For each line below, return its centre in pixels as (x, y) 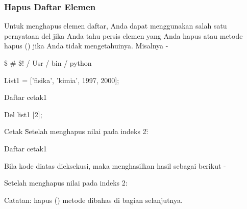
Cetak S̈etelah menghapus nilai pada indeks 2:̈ (76, 131)
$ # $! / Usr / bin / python (48, 63)
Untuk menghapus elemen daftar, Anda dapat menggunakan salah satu (116, 26)
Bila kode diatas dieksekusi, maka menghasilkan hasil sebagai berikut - (115, 165)
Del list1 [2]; (23, 114)
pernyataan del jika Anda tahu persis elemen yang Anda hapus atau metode (123, 35)
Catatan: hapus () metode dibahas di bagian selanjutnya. (93, 200)
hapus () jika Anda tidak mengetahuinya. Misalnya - (86, 46)
